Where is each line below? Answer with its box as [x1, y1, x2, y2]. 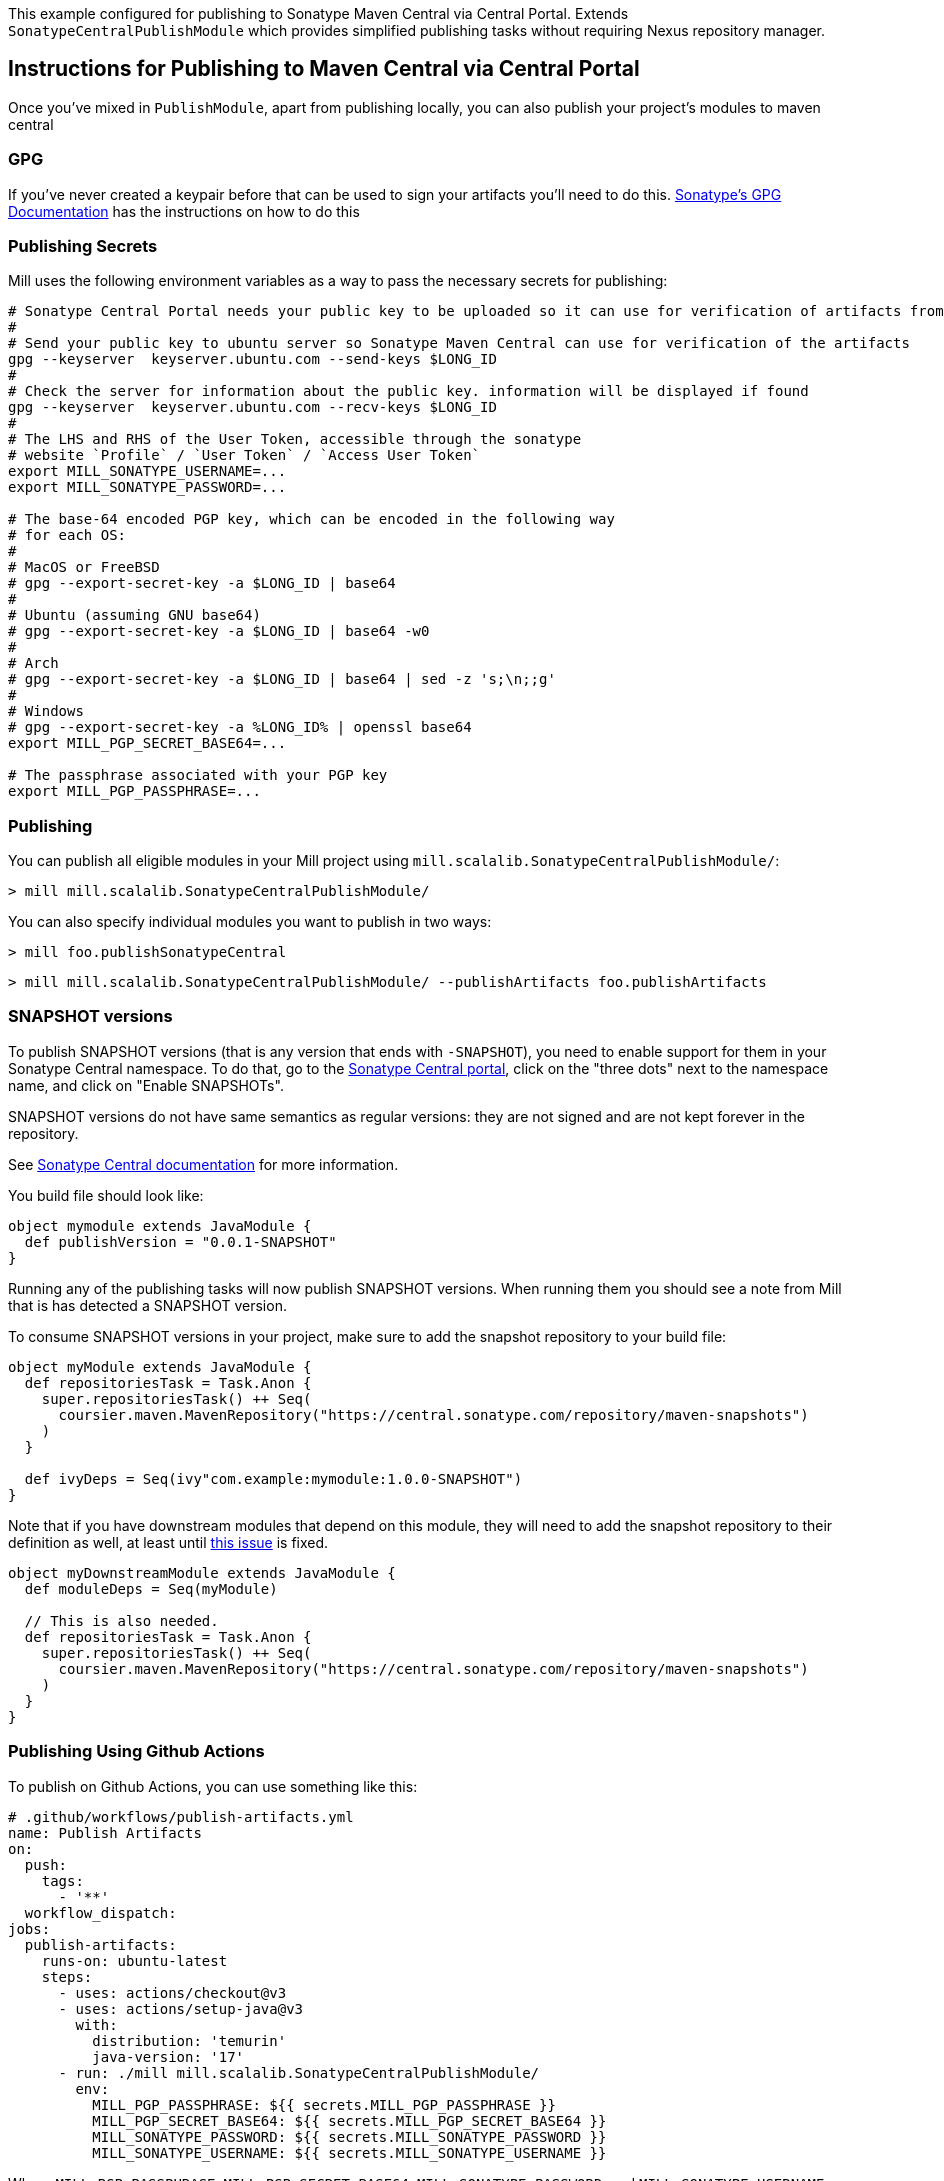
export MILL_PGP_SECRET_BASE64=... [8, 735, 287, 752]
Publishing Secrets [8, 235, 158, 256]
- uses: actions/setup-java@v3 [58, 2000, 304, 2017]
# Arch [8, 655, 59, 672]
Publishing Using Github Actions [8, 1741, 265, 1762]
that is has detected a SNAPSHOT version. [8, 1296, 287, 1314]
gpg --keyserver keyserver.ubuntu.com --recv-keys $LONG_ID [8, 399, 497, 416]
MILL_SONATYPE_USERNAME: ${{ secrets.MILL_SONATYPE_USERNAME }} [92, 2144, 607, 2161]
